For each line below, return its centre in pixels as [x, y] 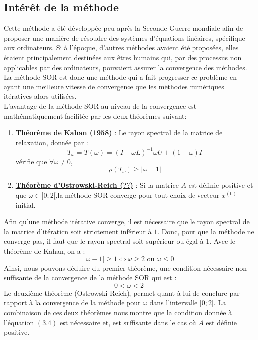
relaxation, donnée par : [52, 142]
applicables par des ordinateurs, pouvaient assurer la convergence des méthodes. [126, 67]
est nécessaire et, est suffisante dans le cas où [128, 322]
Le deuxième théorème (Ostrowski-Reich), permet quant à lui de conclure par [122, 293]
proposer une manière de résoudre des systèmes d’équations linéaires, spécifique [125, 38]
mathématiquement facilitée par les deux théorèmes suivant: [95, 116]
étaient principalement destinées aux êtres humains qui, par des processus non [123, 57]
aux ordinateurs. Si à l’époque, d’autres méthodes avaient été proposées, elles [121, 47]
